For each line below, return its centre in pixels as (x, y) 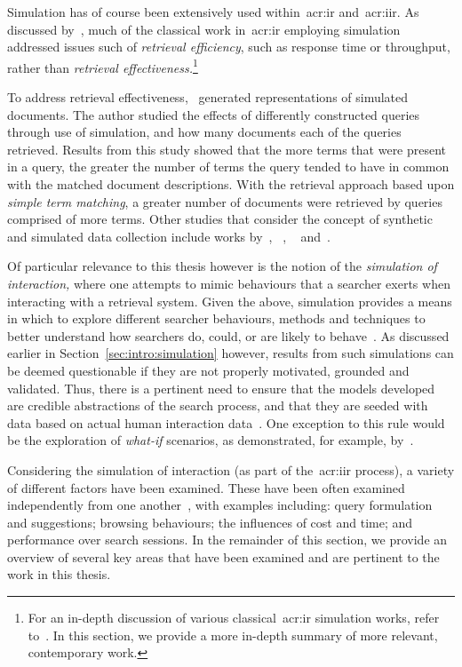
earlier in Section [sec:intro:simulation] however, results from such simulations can (231, 353)
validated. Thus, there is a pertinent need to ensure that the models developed (221, 388)
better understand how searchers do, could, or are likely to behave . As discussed (228, 335)
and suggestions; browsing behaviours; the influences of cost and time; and (210, 522)
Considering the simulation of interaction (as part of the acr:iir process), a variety (231, 469)
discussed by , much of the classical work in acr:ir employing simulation (204, 29)
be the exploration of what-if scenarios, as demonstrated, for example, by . (211, 440)
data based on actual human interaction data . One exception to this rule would (226, 422)
